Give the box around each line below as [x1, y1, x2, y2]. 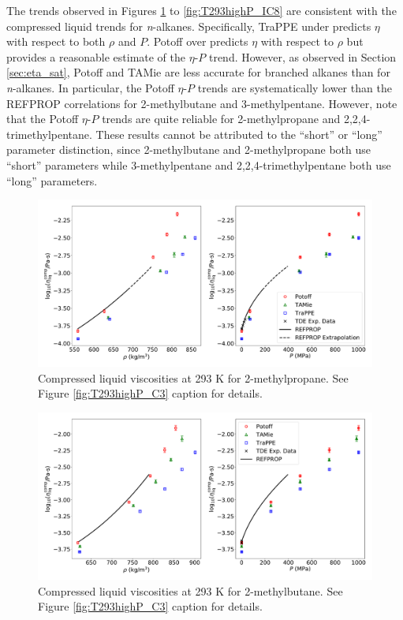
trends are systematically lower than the [197, 79, 392, 95]
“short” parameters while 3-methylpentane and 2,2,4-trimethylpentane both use [6, 156, 391, 173]
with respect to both [6, 33, 106, 50]
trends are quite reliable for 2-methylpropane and [102, 110, 341, 127]
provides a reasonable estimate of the [6, 48, 186, 65]
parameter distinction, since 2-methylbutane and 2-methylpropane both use [6, 141, 371, 158]
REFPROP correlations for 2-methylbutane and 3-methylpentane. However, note [6, 95, 397, 111]
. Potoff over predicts [147, 33, 248, 50]
